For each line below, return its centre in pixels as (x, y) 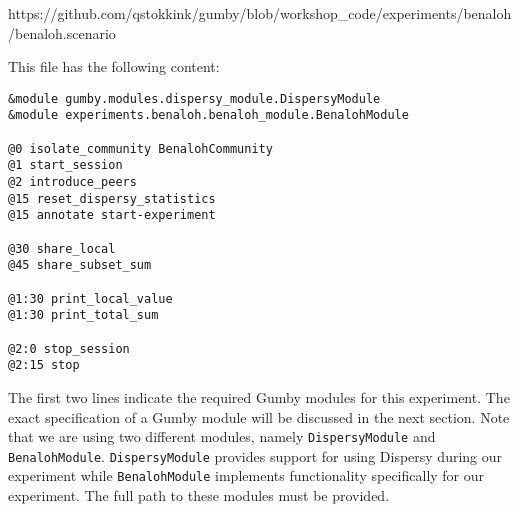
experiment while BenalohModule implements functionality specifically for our (246, 475)
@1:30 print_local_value (90, 298)
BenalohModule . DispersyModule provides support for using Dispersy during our (255, 455)
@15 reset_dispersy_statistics (112, 198)
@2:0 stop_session (69, 348)
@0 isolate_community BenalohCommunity (140, 148)
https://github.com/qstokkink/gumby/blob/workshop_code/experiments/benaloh (260, 13)
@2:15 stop (44, 365)
